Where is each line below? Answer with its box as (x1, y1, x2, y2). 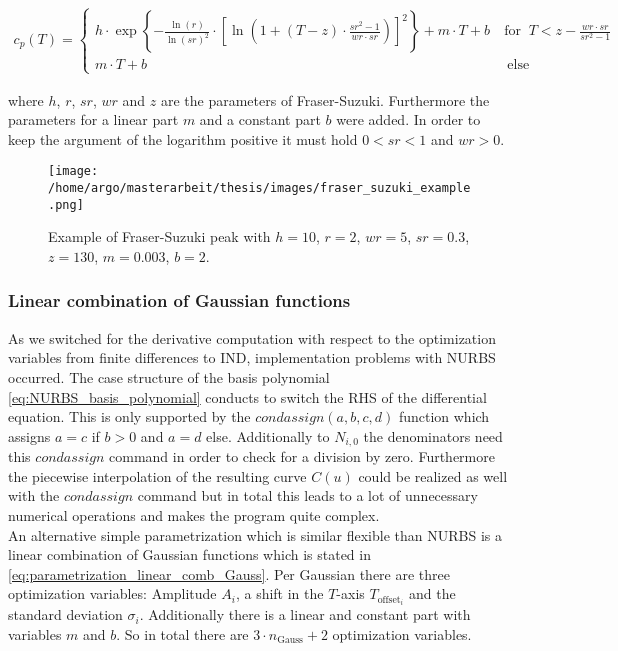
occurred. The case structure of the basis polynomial (8, 366, 330, 387)
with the (8, 485, 60, 506)
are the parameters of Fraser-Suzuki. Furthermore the (160, 89, 490, 110)
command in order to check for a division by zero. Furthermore (109, 446, 495, 467)
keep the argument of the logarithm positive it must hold (8, 128, 358, 149)
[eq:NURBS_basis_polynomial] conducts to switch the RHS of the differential (8, 386, 487, 407)
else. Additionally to (206, 425, 330, 446)
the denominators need (363, 425, 503, 446)
